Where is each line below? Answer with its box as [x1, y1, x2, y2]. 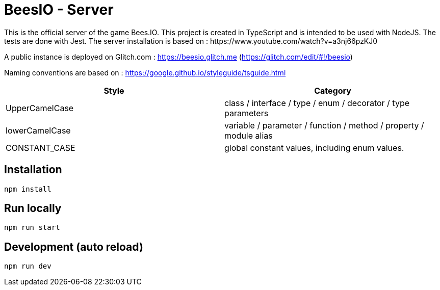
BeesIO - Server [4, 1, 114, 18]
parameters [224, 108, 269, 118]
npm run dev [4, 262, 51, 271]
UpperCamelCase [6, 102, 74, 113]
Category [314, 85, 351, 96]
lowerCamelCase [6, 125, 71, 136]
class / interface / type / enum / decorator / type [224, 97, 409, 108]
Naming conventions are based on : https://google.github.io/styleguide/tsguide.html [4, 68, 286, 77]
